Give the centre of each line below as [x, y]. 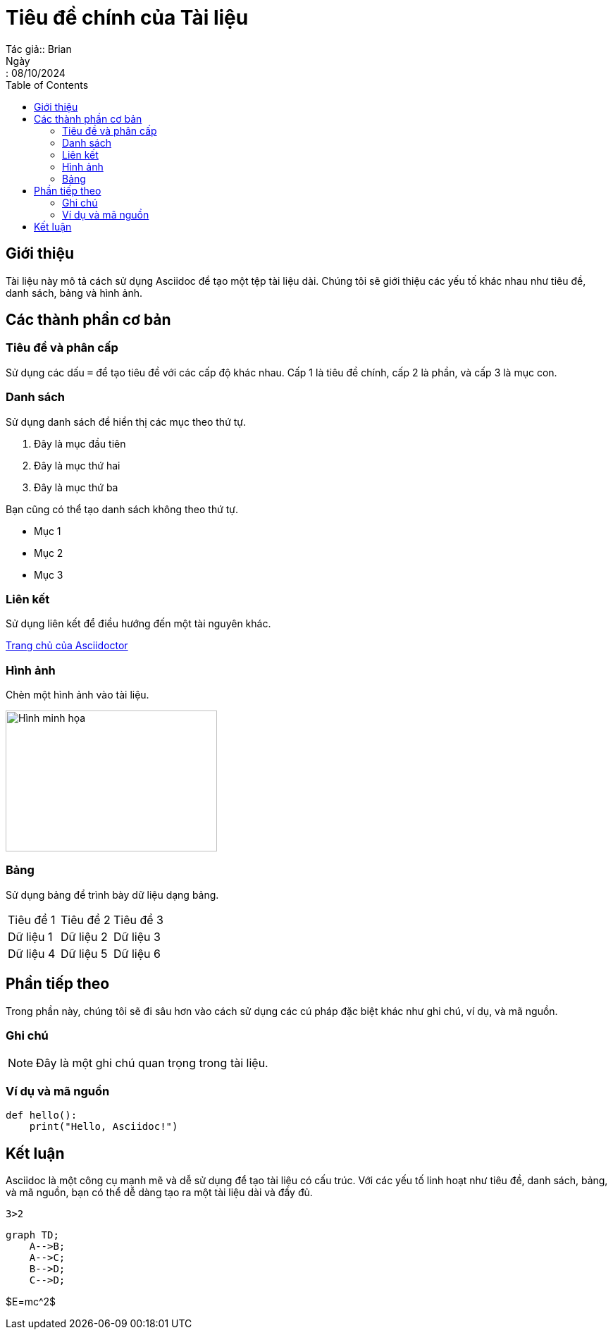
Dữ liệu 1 [30, 936]
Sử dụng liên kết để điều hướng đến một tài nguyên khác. [138, 624]
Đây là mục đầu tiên [80, 443]
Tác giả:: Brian [39, 49]
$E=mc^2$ [31, 1302]
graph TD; [32, 1235]
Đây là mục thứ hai [77, 465]
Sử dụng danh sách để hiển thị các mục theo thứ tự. [126, 422]
